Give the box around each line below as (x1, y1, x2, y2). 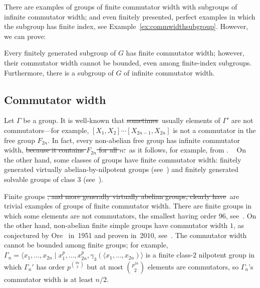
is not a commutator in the (173, 124, 256, 135)
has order (36, 261, 65, 271)
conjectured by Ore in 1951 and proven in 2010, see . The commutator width (4, 229, 247, 240)
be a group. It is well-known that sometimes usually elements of (23, 115, 220, 125)
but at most (87, 261, 123, 271)
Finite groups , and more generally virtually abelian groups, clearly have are (4, 190, 239, 201)
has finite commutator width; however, (126, 47, 244, 58)
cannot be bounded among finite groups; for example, (4, 239, 168, 250)
